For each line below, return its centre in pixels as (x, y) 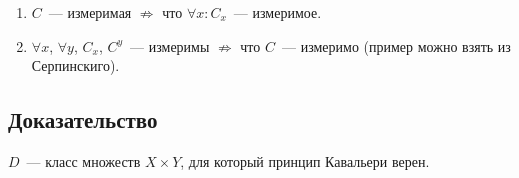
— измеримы (170, 45)
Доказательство (83, 119)
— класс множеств (83, 160)
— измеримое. (277, 12)
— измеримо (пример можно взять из (396, 45)
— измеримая (90, 12)
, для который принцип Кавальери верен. (305, 160)
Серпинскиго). (75, 65)
